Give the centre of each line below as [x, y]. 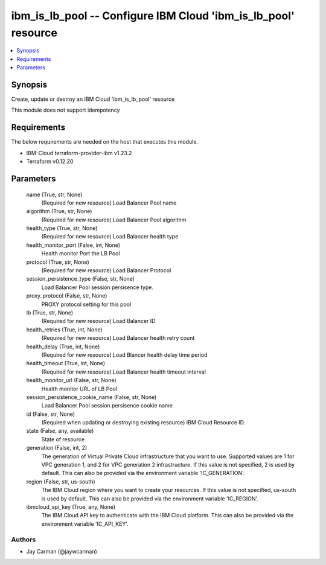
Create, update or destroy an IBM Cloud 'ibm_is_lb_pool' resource [93, 99]
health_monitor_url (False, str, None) [72, 380]
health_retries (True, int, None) [64, 330]
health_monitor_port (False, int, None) [73, 245]
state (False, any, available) [60, 431]
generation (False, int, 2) [57, 448]
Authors [24, 539]
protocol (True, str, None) [58, 262]
